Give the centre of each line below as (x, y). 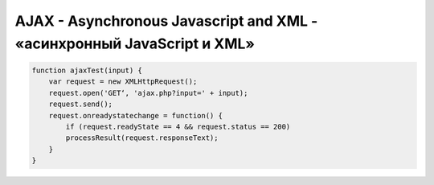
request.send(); (80, 104)
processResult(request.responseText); (142, 138)
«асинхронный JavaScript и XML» (135, 43)
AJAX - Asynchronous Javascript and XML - (166, 21)
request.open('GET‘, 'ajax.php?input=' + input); (148, 93)
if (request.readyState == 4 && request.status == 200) (178, 126)
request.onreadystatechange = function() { (135, 115)
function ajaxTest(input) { (87, 70)
